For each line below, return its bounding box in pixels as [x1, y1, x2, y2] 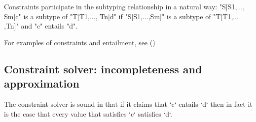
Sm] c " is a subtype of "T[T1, [4, 11, 90, 21]
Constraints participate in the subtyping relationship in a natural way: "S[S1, [4, 1, 237, 11]
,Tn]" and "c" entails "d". [4, 21, 78, 31]
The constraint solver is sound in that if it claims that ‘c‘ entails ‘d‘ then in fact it [4, 98, 253, 109]
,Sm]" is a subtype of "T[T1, [148, 11, 233, 21]
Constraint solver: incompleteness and [4, 61, 202, 76]
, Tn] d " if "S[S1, [95, 11, 143, 21]
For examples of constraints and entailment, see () [4, 37, 155, 47]
